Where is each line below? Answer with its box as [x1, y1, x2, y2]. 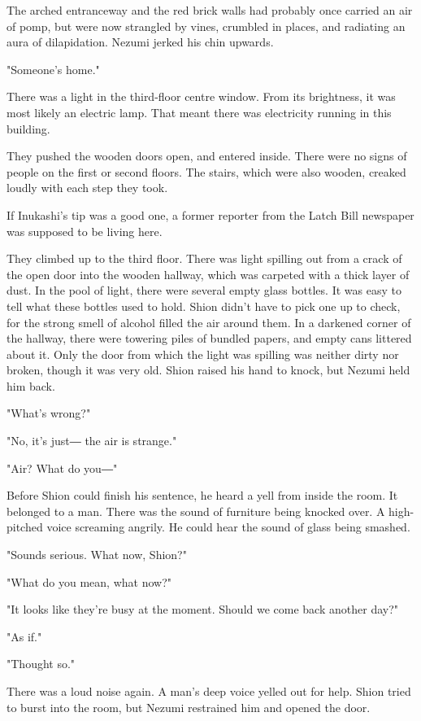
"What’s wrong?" [7, 404, 91, 422]
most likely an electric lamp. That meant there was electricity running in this [7, 103, 392, 120]
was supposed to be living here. [7, 222, 163, 239]
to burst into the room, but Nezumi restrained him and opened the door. [7, 698, 371, 715]
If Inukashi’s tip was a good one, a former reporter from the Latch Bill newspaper [7, 206, 414, 223]
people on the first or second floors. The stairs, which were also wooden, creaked [7, 163, 406, 180]
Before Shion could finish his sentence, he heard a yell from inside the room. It [7, 487, 398, 504]
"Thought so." [7, 655, 76, 672]
